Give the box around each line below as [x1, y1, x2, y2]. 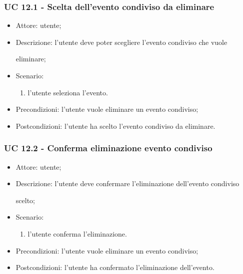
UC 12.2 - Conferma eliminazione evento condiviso [4, 142, 212, 154]
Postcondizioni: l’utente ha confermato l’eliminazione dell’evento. [15, 262, 214, 273]
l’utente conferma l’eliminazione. [27, 228, 127, 239]
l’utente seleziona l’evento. [27, 87, 108, 97]
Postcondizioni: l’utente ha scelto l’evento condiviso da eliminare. [15, 120, 215, 131]
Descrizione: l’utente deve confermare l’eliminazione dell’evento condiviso [15, 178, 239, 189]
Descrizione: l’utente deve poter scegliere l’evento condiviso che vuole [15, 36, 227, 47]
